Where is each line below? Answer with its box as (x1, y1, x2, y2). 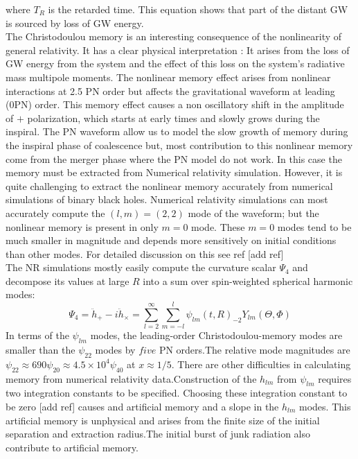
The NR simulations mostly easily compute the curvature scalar (6, 260, 276, 275)
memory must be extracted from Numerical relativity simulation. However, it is (6, 165, 343, 180)
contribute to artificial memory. (6, 440, 138, 454)
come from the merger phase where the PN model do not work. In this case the (6, 151, 342, 166)
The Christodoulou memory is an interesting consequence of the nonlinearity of (6, 29, 342, 44)
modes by (95, 342, 136, 356)
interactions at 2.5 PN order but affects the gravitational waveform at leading (6, 83, 335, 98)
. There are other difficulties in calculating (171, 356, 351, 371)
